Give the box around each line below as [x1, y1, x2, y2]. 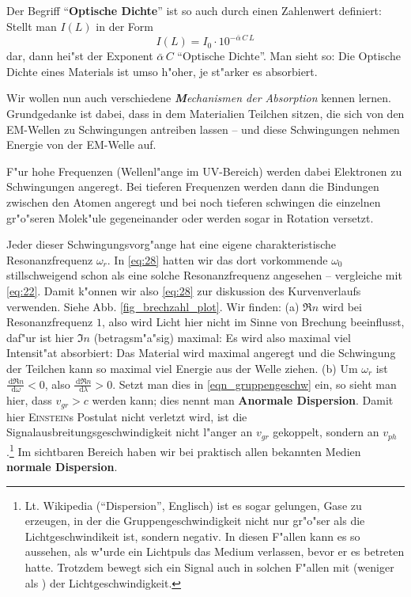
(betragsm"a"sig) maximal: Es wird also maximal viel [93, 329, 351, 345]
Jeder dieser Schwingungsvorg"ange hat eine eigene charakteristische [6, 236, 336, 253]
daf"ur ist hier [6, 329, 74, 345]
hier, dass [6, 392, 52, 409]
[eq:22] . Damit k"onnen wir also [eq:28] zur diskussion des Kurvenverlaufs [6, 282, 361, 298]
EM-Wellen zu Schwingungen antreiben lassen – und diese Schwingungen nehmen [6, 120, 400, 137]
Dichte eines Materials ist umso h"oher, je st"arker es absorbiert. [6, 63, 318, 79]
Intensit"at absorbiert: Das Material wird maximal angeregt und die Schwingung [6, 344, 396, 361]
